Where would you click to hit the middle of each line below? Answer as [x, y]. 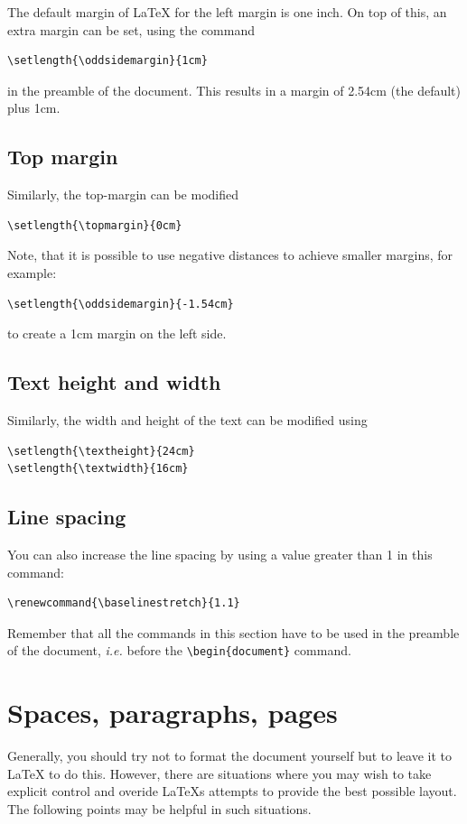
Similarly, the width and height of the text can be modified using [187, 419]
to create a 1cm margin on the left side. [117, 333]
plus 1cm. [34, 108]
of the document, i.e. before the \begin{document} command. [179, 650]
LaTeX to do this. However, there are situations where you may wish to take [219, 773]
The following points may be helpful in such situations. [159, 808]
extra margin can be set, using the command [131, 29]
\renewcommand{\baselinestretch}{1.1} [124, 603]
